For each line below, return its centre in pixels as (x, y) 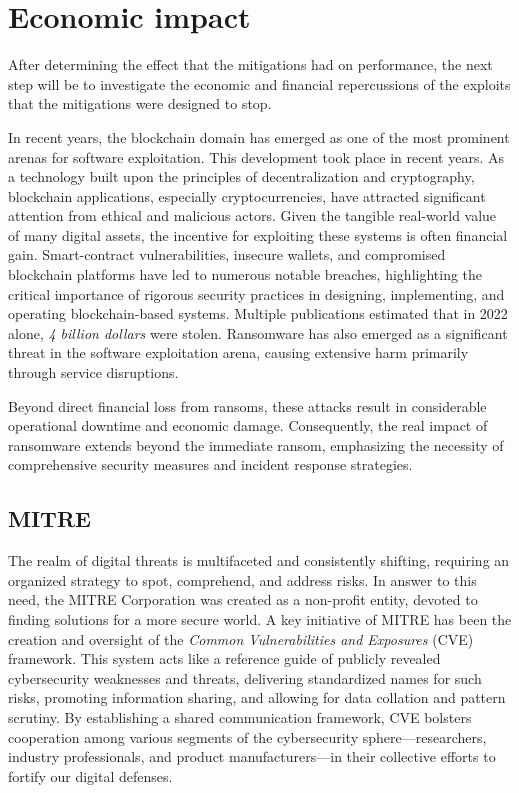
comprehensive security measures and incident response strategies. (210, 464)
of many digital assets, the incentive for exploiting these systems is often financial (258, 234)
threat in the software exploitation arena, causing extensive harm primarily (238, 352)
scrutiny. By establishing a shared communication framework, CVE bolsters (240, 716)
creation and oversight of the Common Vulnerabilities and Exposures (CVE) (241, 638)
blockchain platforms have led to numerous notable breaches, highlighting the (245, 274)
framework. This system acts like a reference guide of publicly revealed (224, 658)
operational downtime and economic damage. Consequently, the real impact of (248, 425)
